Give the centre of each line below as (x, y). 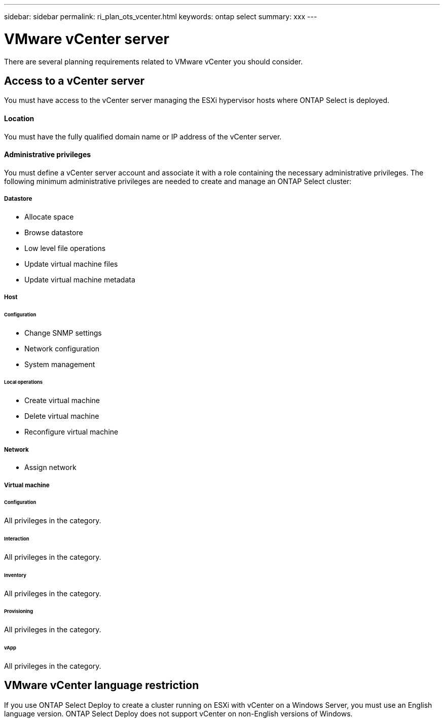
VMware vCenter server (87, 39)
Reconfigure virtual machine (71, 432)
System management (60, 364)
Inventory (15, 575)
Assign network (50, 467)
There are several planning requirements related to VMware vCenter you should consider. (154, 61)
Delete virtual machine (62, 416)
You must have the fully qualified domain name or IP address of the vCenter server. (143, 136)
